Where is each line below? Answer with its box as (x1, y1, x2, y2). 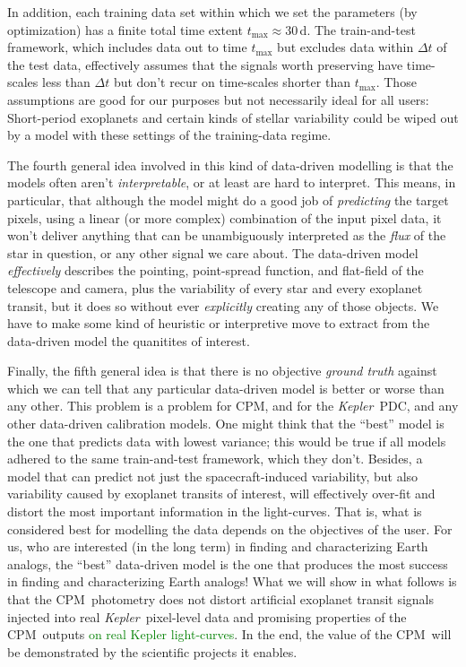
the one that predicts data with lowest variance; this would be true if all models (7, 431, 446, 450)
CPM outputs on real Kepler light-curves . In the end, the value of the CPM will (7, 625, 452, 644)
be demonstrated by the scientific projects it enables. (7, 642, 298, 661)
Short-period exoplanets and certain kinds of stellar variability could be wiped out (7, 108, 459, 126)
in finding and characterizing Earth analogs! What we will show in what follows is (7, 572, 457, 591)
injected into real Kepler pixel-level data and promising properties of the (7, 607, 407, 626)
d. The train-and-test (299, 20, 416, 39)
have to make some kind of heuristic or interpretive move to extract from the (7, 314, 430, 333)
